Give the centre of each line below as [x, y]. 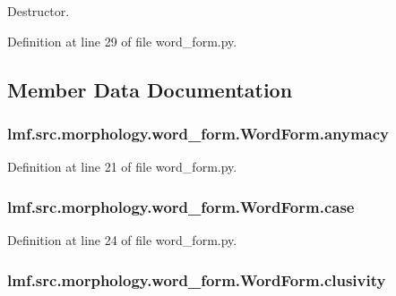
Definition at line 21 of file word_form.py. [122, 167]
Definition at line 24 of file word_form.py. [122, 240]
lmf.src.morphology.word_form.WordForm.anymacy [198, 133]
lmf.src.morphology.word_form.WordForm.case [181, 206]
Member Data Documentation [150, 89]
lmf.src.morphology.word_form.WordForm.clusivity [197, 279]
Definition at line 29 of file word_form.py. [122, 41]
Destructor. [39, 11]
